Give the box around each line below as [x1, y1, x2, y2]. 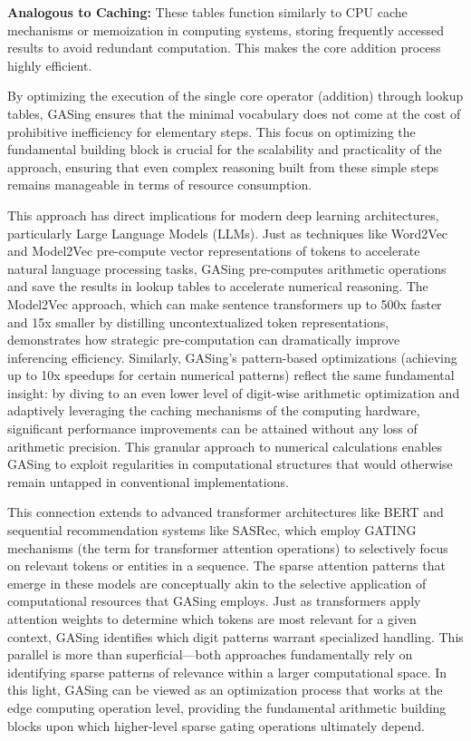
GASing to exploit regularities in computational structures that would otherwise [7, 454, 453, 473]
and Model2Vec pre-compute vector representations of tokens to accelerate [7, 241, 420, 260]
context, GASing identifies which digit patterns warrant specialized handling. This [7, 627, 464, 646]
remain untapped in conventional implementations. [7, 472, 289, 491]
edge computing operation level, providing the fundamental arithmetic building [7, 697, 447, 717]
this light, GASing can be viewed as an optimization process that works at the [7, 680, 443, 699]
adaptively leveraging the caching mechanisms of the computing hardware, [7, 401, 420, 420]
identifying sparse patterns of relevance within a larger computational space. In [7, 662, 447, 681]
